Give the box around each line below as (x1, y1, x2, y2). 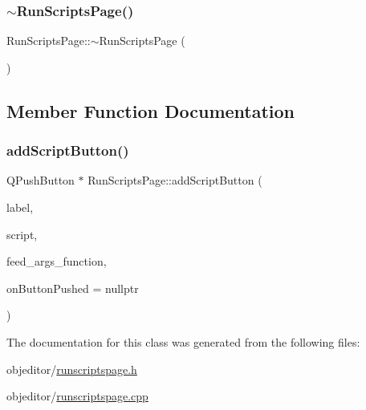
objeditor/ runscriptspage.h (6, 360, 137, 377)
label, (6, 199, 34, 215)
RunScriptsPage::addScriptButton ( (87, 172, 262, 189)
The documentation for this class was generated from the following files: (6, 333, 360, 350)
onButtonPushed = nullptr (6, 279, 139, 296)
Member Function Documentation (6, 98, 295, 123)
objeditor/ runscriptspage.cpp (6, 388, 148, 404)
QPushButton (6, 172, 75, 189)
